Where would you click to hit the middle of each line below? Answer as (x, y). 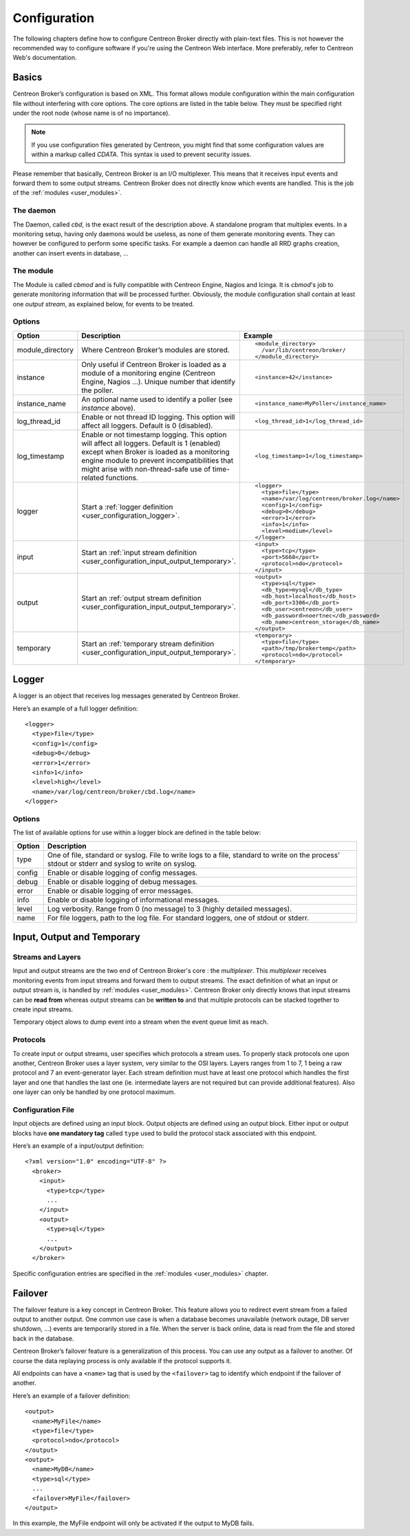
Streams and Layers (47, 957)
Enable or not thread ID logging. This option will (158, 417)
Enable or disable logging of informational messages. (133, 900)
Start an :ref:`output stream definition (142, 598)
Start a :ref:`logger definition (127, 507)
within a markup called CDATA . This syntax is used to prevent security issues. (141, 154)
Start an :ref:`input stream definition (139, 553)
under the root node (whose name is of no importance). (91, 113)
